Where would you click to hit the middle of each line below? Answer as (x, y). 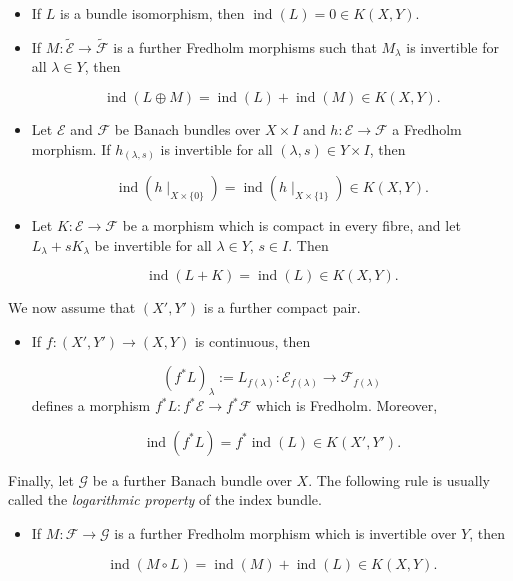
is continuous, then (252, 340)
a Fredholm (427, 129)
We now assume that (72, 307)
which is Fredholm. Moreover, (346, 405)
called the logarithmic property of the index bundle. (165, 499)
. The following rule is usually (399, 479)
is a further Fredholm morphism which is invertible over (285, 533)
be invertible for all (153, 244)
